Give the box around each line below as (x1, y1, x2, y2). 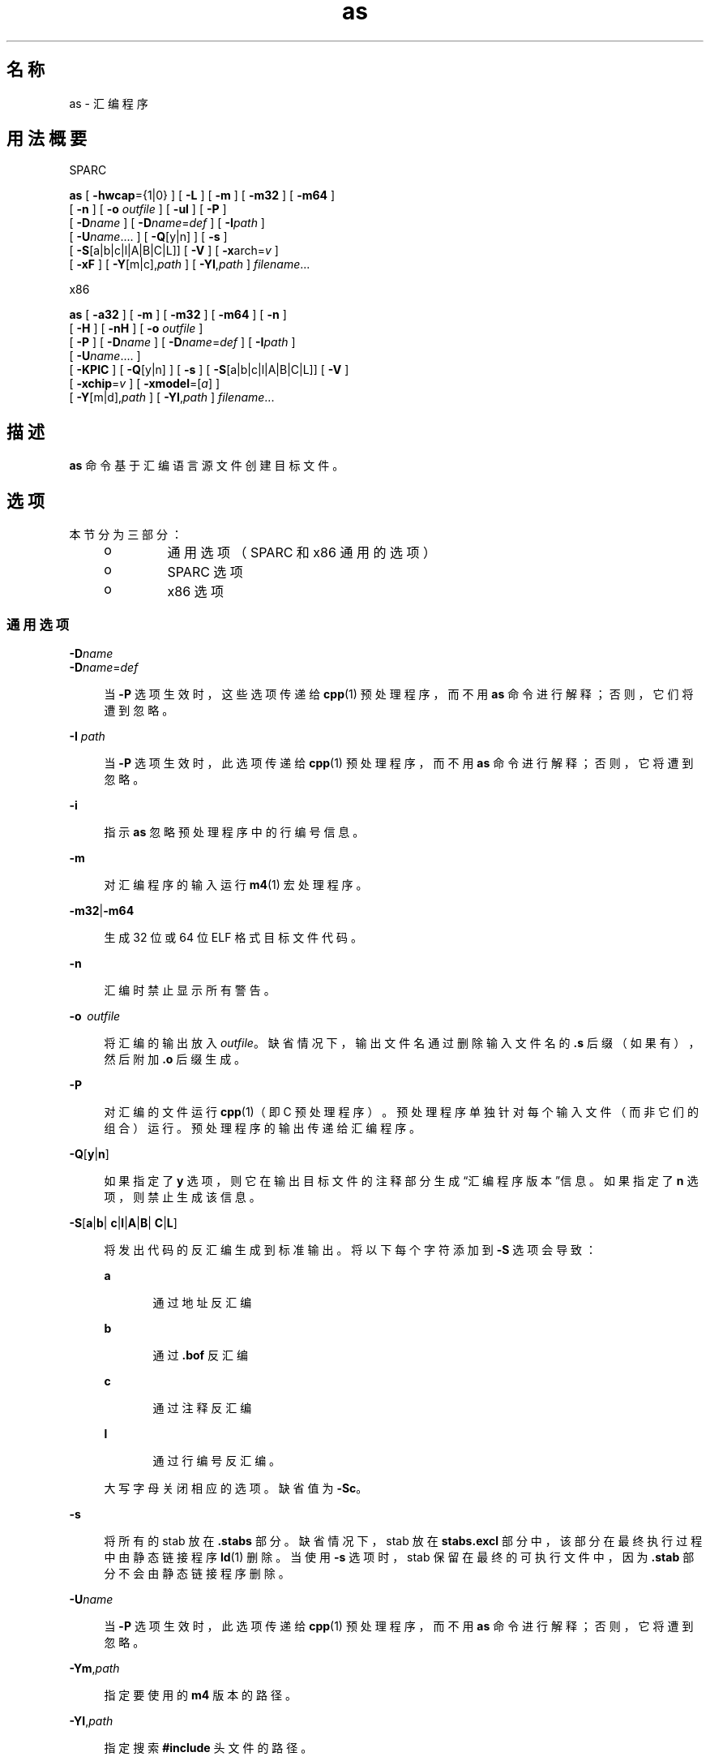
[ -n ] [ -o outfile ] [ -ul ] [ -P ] (69, 202, 227, 217)
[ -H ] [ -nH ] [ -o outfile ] (69, 321, 203, 336)
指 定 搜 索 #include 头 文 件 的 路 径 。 (104, 1740, 313, 1755)
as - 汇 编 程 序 (69, 96, 148, 110)
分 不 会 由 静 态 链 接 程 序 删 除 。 (104, 1566, 290, 1580)
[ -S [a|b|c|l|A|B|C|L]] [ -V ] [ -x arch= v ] (69, 243, 279, 258)
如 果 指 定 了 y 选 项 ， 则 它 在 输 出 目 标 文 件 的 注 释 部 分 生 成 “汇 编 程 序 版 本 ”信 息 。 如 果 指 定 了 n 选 (104, 1173, 699, 1188)
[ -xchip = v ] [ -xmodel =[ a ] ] (69, 376, 220, 391)
